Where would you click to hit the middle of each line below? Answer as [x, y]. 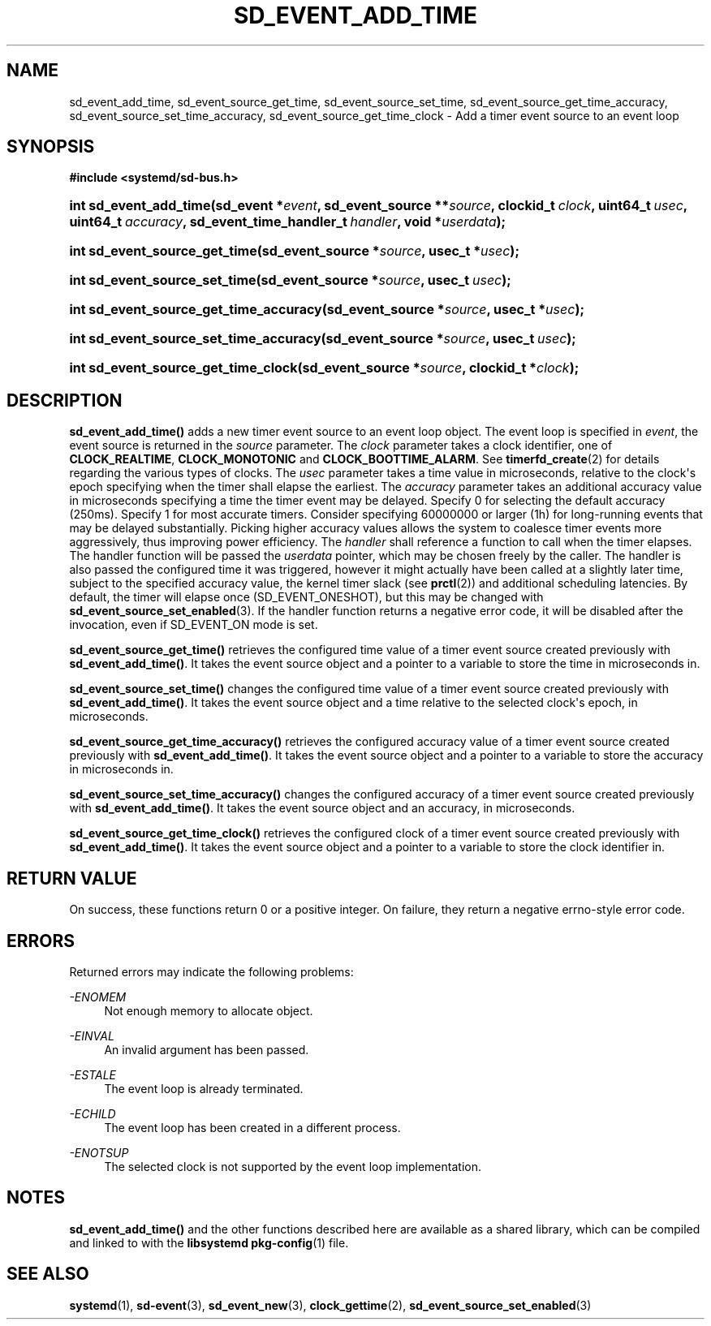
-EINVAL [92, 1035]
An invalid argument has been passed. [207, 1049]
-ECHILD [93, 1113]
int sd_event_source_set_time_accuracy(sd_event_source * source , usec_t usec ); [323, 339]
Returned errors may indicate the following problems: [211, 971]
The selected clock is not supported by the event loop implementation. [293, 1166]
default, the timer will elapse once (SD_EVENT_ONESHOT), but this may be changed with [306, 597]
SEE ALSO [48, 1274]
